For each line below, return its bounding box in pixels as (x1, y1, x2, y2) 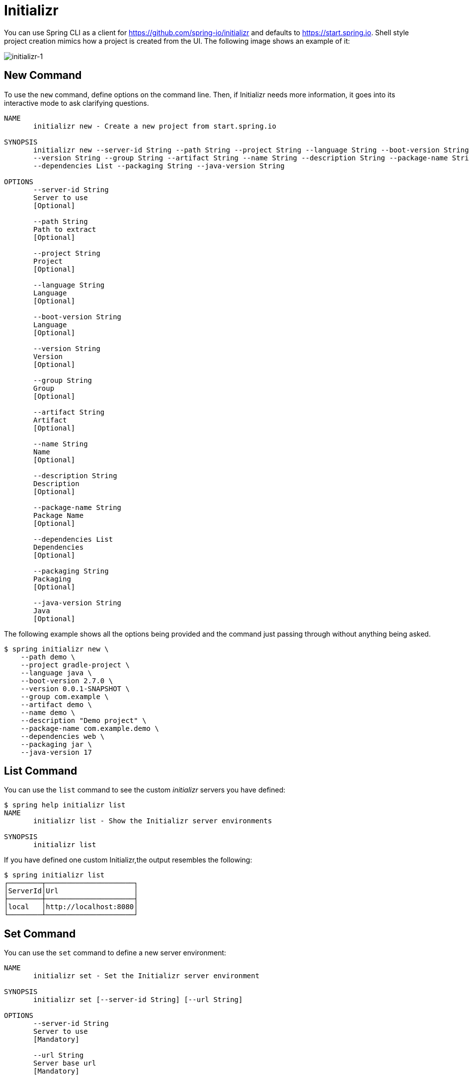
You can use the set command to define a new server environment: (4, 948, 227, 957)
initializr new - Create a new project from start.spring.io (33, 122, 276, 130)
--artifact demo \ (20, 700, 92, 709)
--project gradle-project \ (20, 660, 130, 669)
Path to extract (33, 225, 96, 233)
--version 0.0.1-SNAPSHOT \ (20, 684, 130, 693)
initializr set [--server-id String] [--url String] (33, 996, 243, 1004)
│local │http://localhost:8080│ (4, 903, 138, 911)
